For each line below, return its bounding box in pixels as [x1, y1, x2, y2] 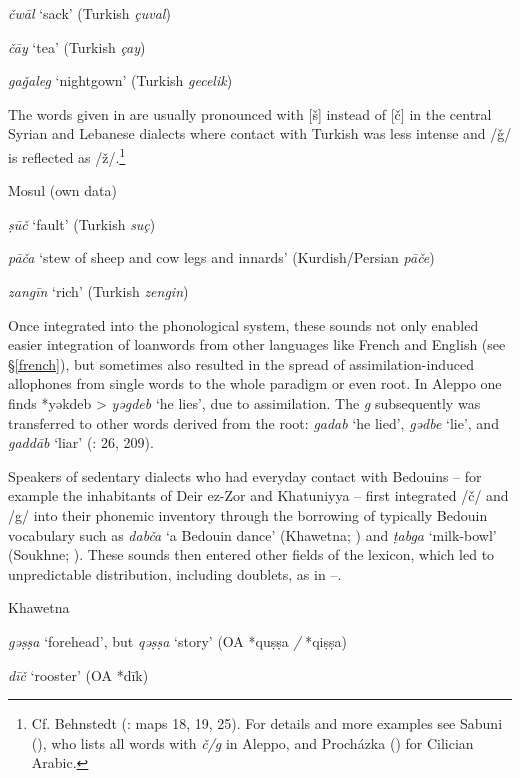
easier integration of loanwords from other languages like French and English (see [8, 334, 506, 355]
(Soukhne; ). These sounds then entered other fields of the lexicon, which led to [8, 544, 495, 565]
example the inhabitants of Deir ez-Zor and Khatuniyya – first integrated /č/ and [8, 485, 509, 506]
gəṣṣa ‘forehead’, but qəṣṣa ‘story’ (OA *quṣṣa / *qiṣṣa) [8, 630, 347, 651]
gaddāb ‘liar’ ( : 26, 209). [8, 432, 154, 453]
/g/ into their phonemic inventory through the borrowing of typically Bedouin [8, 504, 488, 525]
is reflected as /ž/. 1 [8, 143, 126, 167]
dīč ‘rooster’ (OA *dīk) [8, 664, 149, 685]
